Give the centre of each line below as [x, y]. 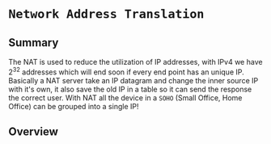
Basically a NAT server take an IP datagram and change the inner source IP [133, 80]
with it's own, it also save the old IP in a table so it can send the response [130, 89]
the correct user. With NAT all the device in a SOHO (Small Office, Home [125, 97]
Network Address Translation [106, 14]
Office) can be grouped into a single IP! [74, 106]
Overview [34, 132]
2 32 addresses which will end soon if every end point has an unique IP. [126, 71]
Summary [34, 42]
